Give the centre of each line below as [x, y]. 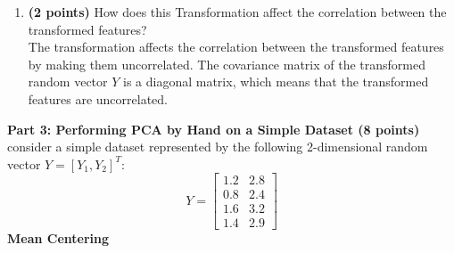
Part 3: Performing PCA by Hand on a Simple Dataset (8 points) [214, 129]
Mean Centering [58, 238]
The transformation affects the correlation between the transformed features [236, 47]
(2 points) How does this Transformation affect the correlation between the [237, 12]
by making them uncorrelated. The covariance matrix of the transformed [227, 64]
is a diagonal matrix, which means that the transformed [276, 82]
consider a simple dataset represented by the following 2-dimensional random [218, 147]
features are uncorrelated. [98, 98]
